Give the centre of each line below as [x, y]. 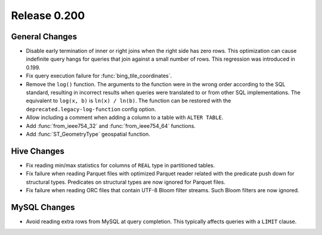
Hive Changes [38, 151]
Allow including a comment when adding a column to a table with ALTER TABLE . [125, 117]
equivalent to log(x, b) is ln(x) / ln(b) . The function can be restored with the [129, 101]
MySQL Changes [43, 207]
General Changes [44, 37]
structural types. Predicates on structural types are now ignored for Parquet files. [126, 182]
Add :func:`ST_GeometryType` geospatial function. [88, 134]
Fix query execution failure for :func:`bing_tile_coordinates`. [99, 76]
